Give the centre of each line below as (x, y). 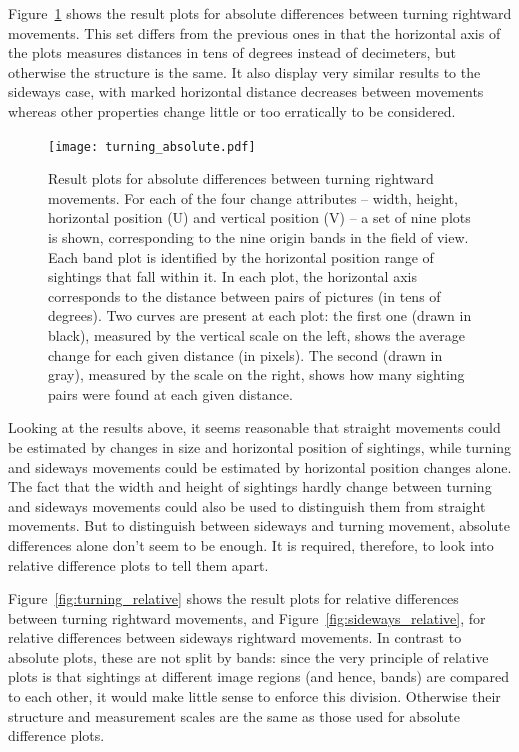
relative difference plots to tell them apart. (138, 564)
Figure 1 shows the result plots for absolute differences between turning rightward (260, 13)
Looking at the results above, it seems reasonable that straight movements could (254, 427)
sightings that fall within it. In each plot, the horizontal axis (232, 276)
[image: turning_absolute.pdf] (152, 146)
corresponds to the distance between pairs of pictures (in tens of (244, 295)
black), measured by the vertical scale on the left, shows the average (256, 334)
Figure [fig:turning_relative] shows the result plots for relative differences (233, 598)
